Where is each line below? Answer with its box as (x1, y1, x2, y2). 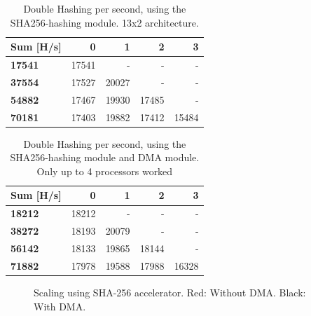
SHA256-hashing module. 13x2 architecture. (10, 15, 199, 29)
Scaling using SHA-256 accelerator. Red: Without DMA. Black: (34, 284, 306, 299)
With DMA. (34, 298, 86, 313)
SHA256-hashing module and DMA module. (10, 150, 200, 165)
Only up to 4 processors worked (36, 163, 173, 178)
